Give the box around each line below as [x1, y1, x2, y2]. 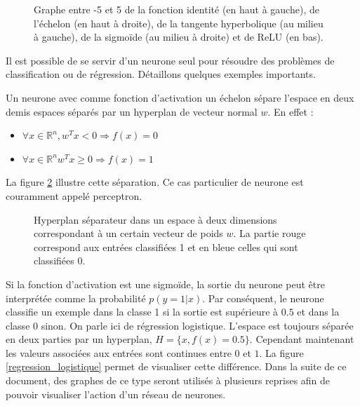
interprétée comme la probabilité [6, 290, 146, 305]
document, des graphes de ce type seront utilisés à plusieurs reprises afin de [6, 373, 331, 388]
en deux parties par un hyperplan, [6, 332, 152, 346]
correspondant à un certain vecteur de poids [34, 226, 223, 241]
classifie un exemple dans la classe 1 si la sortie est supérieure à [6, 304, 279, 319]
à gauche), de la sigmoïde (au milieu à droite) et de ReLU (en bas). [34, 29, 324, 44]
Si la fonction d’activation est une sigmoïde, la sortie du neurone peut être [6, 276, 325, 291]
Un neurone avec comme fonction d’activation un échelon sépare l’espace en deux [6, 90, 354, 104]
